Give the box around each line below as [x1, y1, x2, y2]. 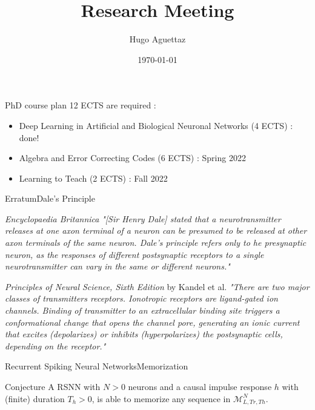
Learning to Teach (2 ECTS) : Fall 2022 [19, 171, 168, 184]
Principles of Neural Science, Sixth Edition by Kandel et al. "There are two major [5, 280, 310, 293]
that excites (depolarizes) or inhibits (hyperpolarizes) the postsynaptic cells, [5, 328, 283, 340]
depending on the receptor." [5, 339, 106, 352]
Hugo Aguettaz [129, 33, 186, 45]
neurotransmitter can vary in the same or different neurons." [5, 260, 230, 273]
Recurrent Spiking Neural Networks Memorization [5, 360, 188, 372]
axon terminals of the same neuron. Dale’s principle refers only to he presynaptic [5, 236, 307, 249]
